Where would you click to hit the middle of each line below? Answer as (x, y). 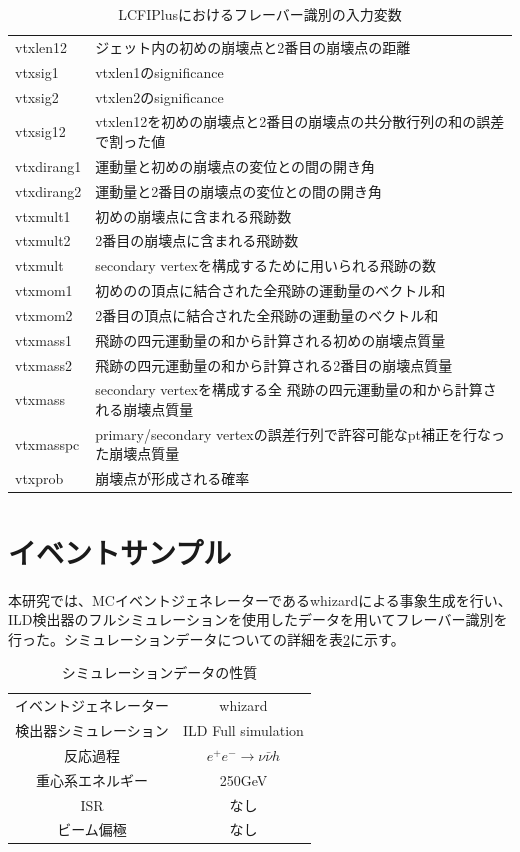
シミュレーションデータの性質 (159, 672)
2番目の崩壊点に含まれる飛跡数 (197, 240)
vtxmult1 (43, 215)
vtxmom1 (44, 290)
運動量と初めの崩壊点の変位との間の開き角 (235, 165)
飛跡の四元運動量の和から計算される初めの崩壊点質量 (270, 339)
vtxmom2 (44, 314)
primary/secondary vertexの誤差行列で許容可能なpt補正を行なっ (300, 433)
